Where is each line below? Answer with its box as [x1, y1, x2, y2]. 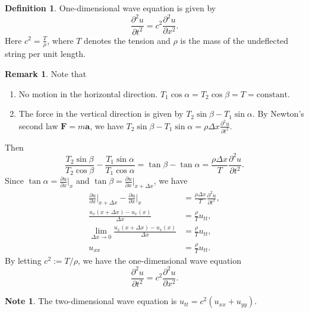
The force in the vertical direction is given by [18, 107, 184, 120]
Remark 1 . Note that [5, 67, 87, 79]
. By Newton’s [252, 107, 304, 120]
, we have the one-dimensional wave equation [78, 254, 242, 266]
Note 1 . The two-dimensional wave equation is [5, 295, 177, 307]
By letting [5, 254, 42, 266]
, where [47, 34, 74, 46]
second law [18, 119, 58, 132]
